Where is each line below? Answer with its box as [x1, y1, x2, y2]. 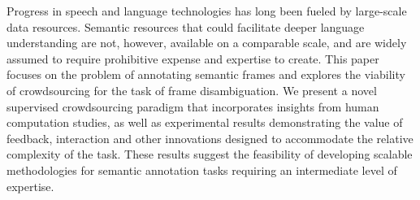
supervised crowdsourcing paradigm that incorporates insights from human [6, 98, 379, 115]
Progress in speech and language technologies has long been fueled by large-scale [6, 2, 407, 19]
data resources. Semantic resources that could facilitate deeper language [6, 18, 365, 35]
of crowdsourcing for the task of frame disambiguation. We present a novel [6, 81, 377, 98]
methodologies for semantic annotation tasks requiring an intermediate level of [6, 161, 397, 178]
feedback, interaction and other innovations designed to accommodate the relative [6, 129, 414, 146]
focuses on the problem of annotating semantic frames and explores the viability [6, 66, 405, 83]
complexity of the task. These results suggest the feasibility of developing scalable [6, 146, 413, 163]
